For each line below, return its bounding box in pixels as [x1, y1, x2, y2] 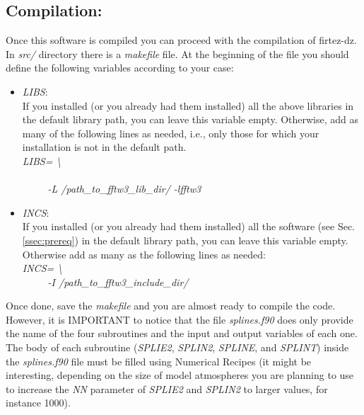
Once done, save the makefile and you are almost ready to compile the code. [6, 298, 336, 313]
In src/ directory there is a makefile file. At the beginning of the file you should [6, 46, 349, 61]
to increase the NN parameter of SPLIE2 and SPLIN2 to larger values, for [6, 381, 328, 396]
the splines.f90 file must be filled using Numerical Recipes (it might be [6, 353, 312, 368]
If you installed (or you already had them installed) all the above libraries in [22, 98, 354, 113]
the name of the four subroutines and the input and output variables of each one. [6, 326, 358, 341]
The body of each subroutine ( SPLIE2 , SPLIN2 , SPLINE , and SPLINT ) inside [6, 340, 349, 355]
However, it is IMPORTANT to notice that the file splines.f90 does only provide [6, 312, 353, 326]
